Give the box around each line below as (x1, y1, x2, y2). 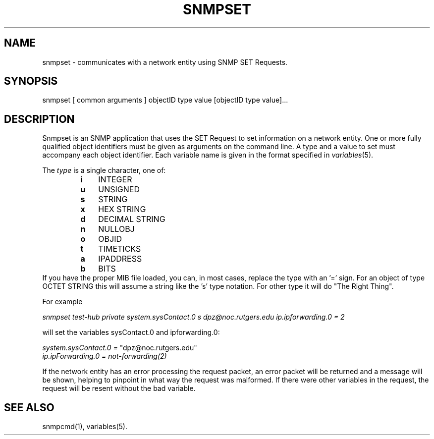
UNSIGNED (98, 184, 140, 195)
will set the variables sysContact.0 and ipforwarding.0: (42, 328, 220, 337)
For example (42, 297, 83, 306)
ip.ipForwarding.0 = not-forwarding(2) (42, 352, 167, 361)
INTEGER (98, 174, 132, 185)
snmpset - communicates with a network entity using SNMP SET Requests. (42, 57, 288, 66)
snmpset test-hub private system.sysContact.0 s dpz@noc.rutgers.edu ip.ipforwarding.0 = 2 (42, 313, 345, 322)
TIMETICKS (98, 244, 141, 254)
